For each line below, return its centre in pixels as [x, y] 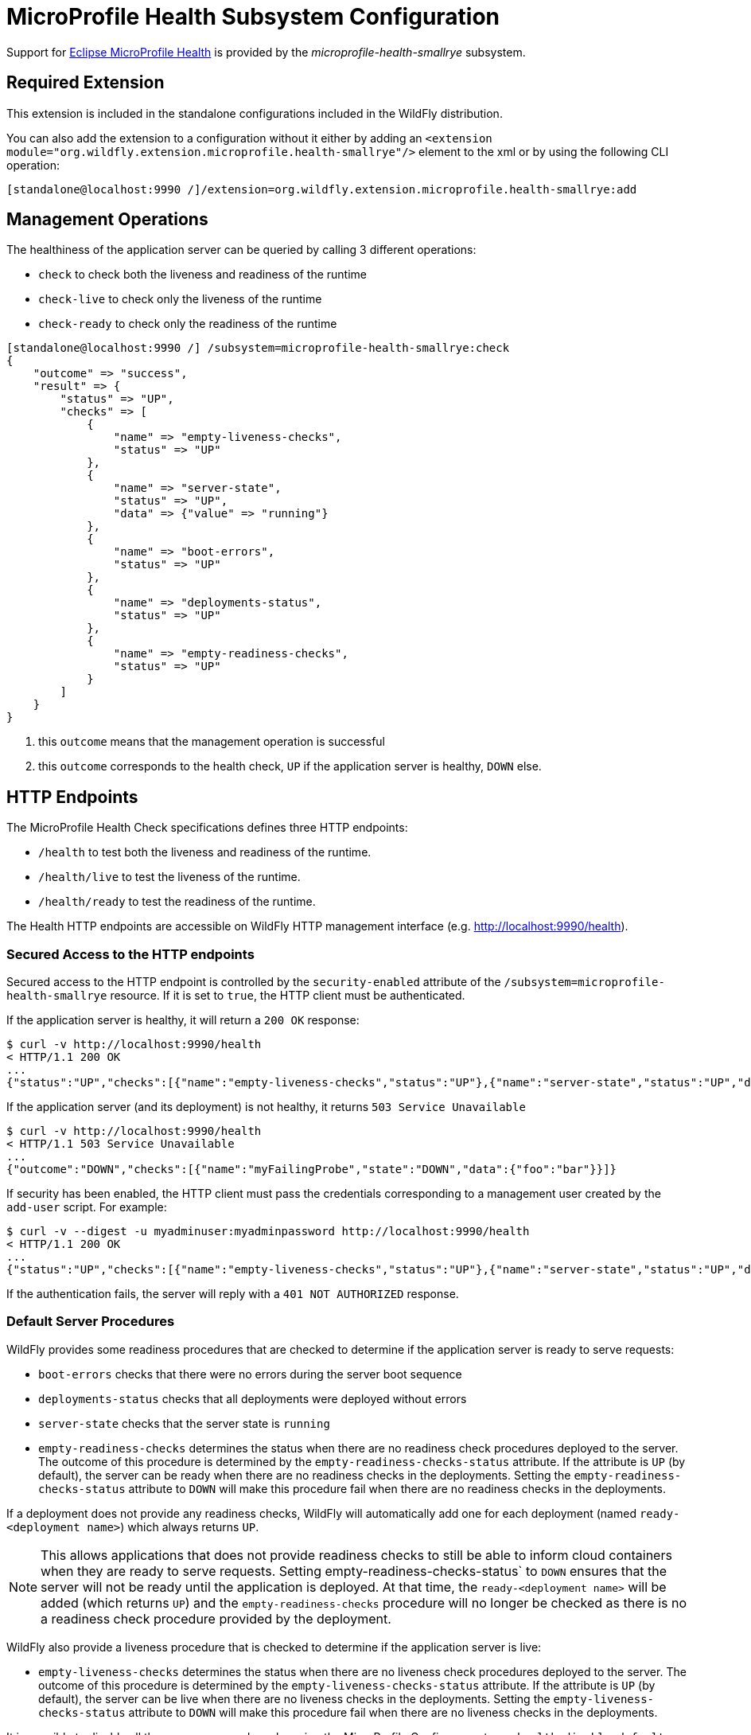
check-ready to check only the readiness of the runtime [188, 324]
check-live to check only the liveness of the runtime [180, 299]
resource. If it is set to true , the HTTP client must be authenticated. [288, 996]
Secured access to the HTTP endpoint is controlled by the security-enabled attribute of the [254, 982]
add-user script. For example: [87, 1207]
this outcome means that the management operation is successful [212, 742]
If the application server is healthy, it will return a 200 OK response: [183, 1020]
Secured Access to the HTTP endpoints [130, 954]
